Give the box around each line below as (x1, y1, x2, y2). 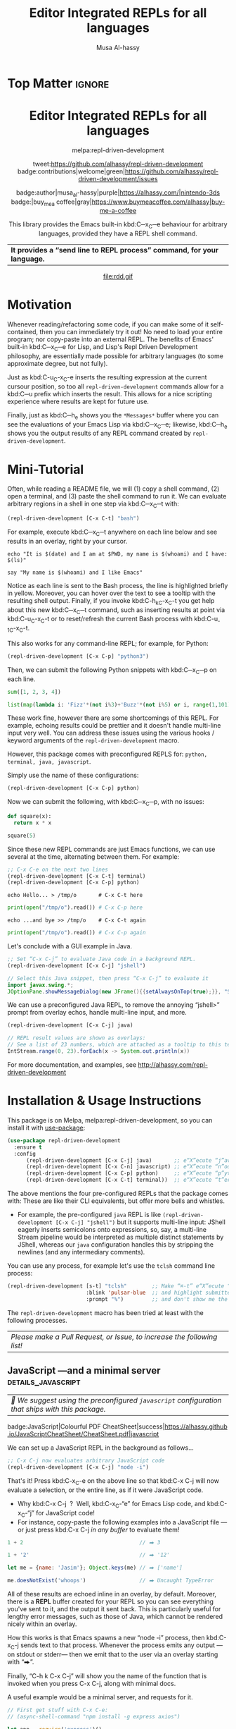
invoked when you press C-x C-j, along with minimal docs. (7, 1679, 176, 1687)
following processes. (7, 1316, 68, 1324)
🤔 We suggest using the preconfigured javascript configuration (11, 1395, 223, 1405)
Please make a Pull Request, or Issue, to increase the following (11, 1331, 218, 1341)
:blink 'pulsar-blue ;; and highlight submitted (85, 1289, 234, 1296)
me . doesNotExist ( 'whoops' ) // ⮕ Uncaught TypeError (7, 1577, 214, 1584)
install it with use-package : (7, 1123, 86, 1132)
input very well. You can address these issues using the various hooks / (7, 728, 215, 738)
